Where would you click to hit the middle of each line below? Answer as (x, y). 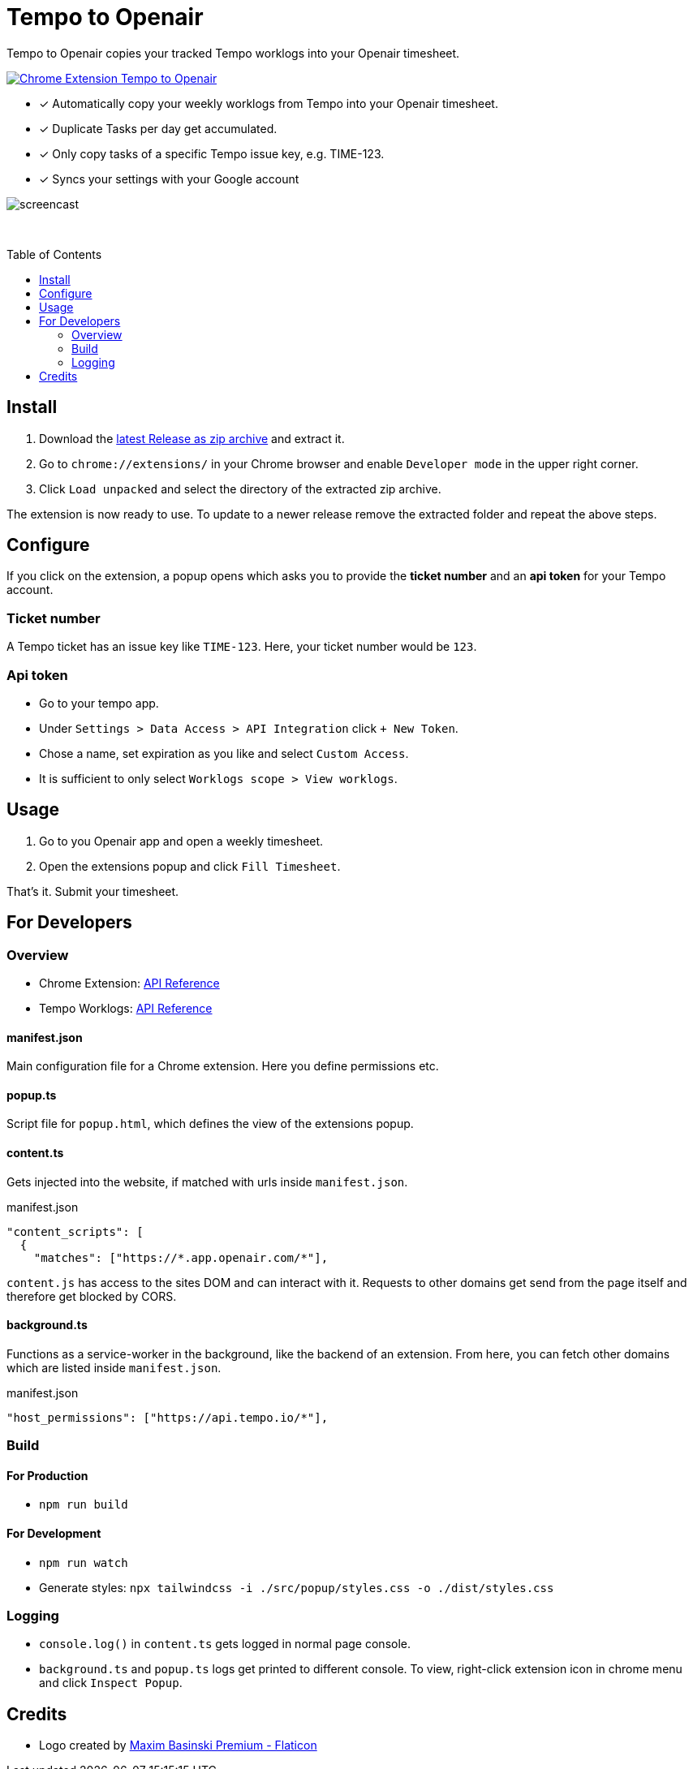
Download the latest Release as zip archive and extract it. (192, 438)
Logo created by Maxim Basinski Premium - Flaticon (178, 1745)
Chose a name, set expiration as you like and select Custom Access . (224, 753)
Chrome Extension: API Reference (129, 983)
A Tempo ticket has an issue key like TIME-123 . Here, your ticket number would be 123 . (242, 647)
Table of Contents (54, 254)
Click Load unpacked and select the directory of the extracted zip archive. (240, 489)
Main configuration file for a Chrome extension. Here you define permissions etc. (223, 1066)
